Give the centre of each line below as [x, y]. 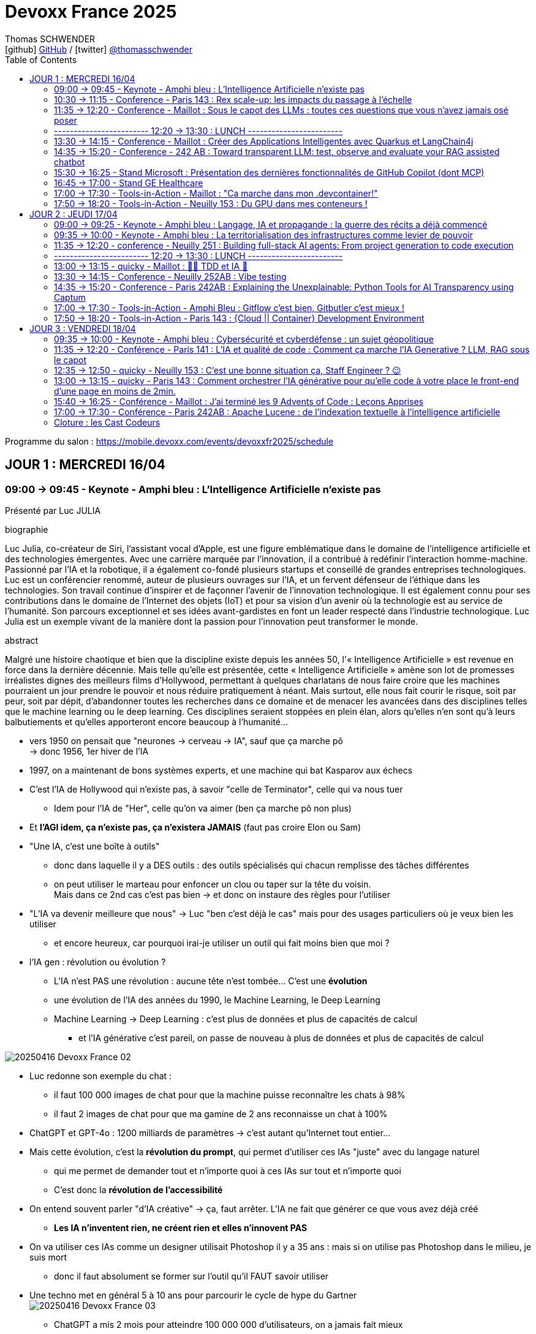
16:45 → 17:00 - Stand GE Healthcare [129, 183]
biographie [27, 529]
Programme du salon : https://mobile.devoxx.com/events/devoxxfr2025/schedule [169, 441]
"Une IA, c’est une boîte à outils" [95, 846]
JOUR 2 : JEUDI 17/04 [74, 214]
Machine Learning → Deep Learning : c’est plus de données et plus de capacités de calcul [236, 1019]
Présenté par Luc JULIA [53, 510]
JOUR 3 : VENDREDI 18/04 [83, 328]
